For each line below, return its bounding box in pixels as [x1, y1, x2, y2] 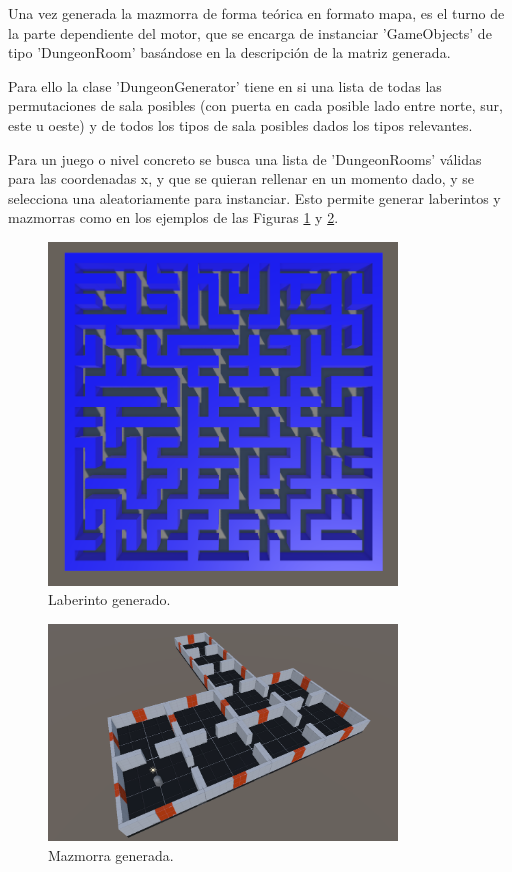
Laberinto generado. [48, 589, 171, 610]
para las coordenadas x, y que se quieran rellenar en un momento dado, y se [8, 168, 474, 189]
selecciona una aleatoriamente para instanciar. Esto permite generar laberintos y [8, 187, 501, 208]
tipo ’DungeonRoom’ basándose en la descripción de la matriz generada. [8, 42, 451, 63]
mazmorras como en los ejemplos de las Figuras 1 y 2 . [8, 207, 339, 228]
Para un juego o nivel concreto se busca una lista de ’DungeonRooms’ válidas [8, 148, 482, 169]
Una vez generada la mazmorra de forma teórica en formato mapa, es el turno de [8, 3, 505, 23]
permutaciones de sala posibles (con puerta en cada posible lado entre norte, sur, [8, 95, 503, 116]
